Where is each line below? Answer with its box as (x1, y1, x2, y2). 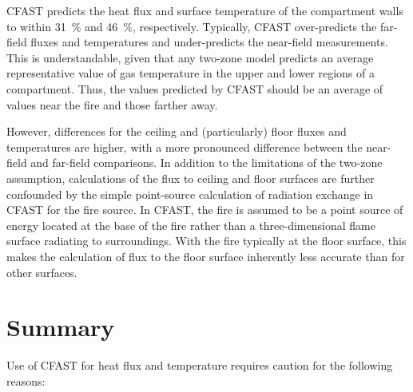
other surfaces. (6, 263, 77, 280)
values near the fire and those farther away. (6, 96, 218, 113)
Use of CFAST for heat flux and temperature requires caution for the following (6, 357, 393, 374)
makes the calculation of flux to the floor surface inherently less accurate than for (6, 247, 405, 264)
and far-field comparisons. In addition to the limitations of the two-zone (30, 154, 383, 171)
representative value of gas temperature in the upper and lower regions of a (6, 65, 375, 81)
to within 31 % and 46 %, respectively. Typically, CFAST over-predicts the (6, 18, 377, 34)
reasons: (6, 372, 46, 389)
